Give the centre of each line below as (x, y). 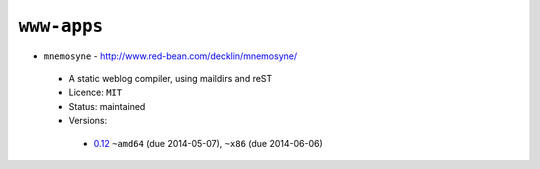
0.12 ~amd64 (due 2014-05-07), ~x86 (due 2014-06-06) (208, 143)
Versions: (88, 121)
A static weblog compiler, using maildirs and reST (170, 78)
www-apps (61, 26)
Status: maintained (107, 106)
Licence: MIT (95, 92)
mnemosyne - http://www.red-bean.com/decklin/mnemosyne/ (170, 56)
